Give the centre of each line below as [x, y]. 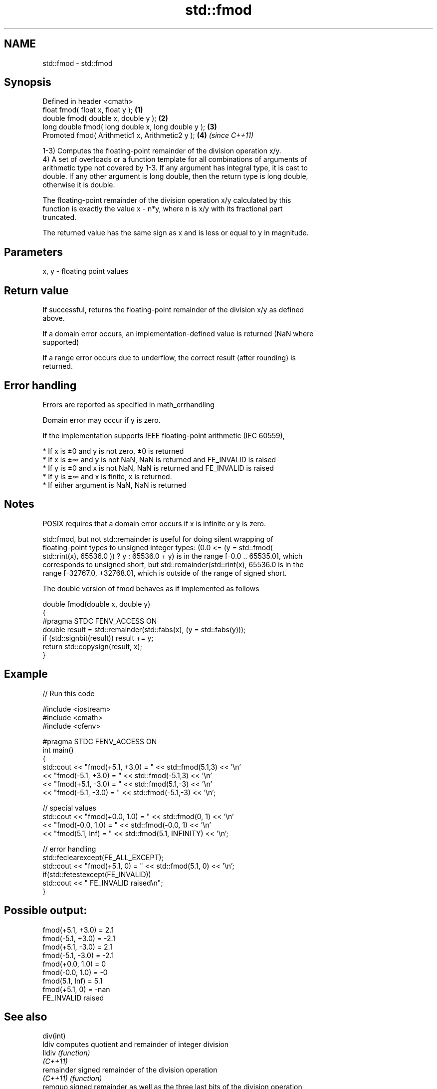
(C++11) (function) [72, 1079]
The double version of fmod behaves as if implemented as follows [151, 588]
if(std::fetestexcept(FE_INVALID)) [97, 874]
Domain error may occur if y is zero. [102, 420]
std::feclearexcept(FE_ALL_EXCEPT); [103, 857]
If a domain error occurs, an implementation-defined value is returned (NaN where [178, 334]
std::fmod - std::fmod [78, 63]
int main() [58, 750]
